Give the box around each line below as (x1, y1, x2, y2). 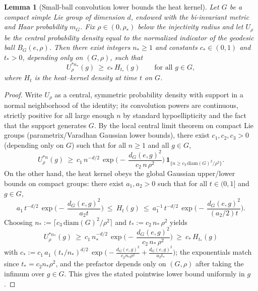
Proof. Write (4, 89, 42, 99)
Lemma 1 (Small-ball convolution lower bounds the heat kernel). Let (4, 2, 219, 12)
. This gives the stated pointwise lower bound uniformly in (64, 268, 245, 278)
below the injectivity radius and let (138, 21, 243, 32)
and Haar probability (4, 21, 68, 32)
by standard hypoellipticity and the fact (123, 110, 246, 121)
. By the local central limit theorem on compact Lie (94, 120, 254, 130)
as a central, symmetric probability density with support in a (54, 89, 243, 99)
